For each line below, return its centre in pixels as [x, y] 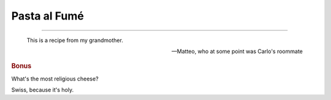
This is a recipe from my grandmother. [75, 40]
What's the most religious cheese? [55, 79]
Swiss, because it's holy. [42, 90]
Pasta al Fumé [48, 16]
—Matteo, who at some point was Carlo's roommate [237, 51]
